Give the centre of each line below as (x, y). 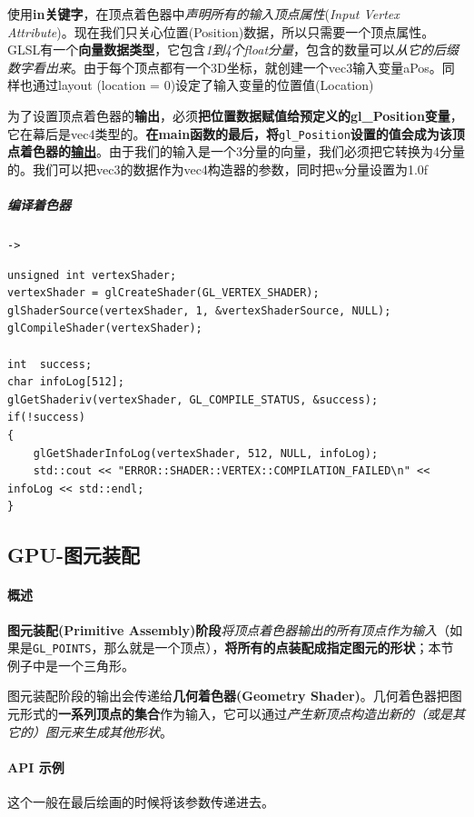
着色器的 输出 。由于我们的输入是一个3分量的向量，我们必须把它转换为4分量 (242, 151)
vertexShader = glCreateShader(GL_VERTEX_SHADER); (163, 293)
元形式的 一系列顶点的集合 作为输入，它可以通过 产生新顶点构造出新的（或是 (230, 713)
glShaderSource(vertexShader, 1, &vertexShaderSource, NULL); (199, 310)
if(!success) (46, 418)
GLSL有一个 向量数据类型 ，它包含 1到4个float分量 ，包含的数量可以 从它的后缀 (233, 50)
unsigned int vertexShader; (92, 275)
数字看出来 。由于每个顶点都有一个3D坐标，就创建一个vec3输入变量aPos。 (225, 67)
